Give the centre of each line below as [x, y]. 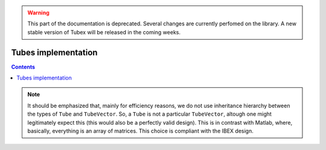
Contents [23, 67]
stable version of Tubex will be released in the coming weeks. [104, 32]
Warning [38, 13]
